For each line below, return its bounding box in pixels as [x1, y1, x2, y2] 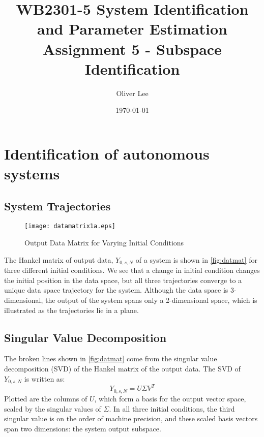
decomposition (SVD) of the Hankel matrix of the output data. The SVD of [4, 363, 241, 373]
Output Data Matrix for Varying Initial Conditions [24, 237, 184, 248]
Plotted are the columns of [4, 393, 87, 403]
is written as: [24, 373, 65, 384]
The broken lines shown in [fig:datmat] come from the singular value [4, 353, 217, 364]
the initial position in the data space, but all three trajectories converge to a [4, 274, 242, 285]
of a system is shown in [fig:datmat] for [135, 254, 257, 265]
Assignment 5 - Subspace [43, 38, 222, 59]
